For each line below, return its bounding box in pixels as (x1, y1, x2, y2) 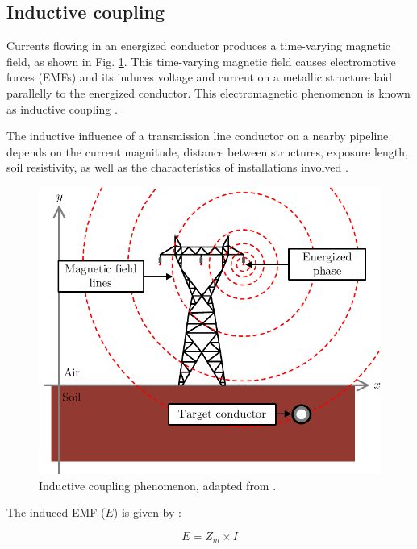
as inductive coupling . (6, 100, 118, 117)
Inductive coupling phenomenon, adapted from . (39, 476, 277, 493)
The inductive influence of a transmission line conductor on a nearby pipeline (6, 127, 389, 144)
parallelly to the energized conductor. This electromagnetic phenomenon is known (6, 84, 411, 101)
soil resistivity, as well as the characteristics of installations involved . (6, 159, 348, 176)
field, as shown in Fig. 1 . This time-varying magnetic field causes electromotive (6, 52, 396, 69)
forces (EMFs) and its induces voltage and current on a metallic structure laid (6, 69, 393, 85)
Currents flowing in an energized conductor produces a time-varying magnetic (6, 37, 390, 54)
